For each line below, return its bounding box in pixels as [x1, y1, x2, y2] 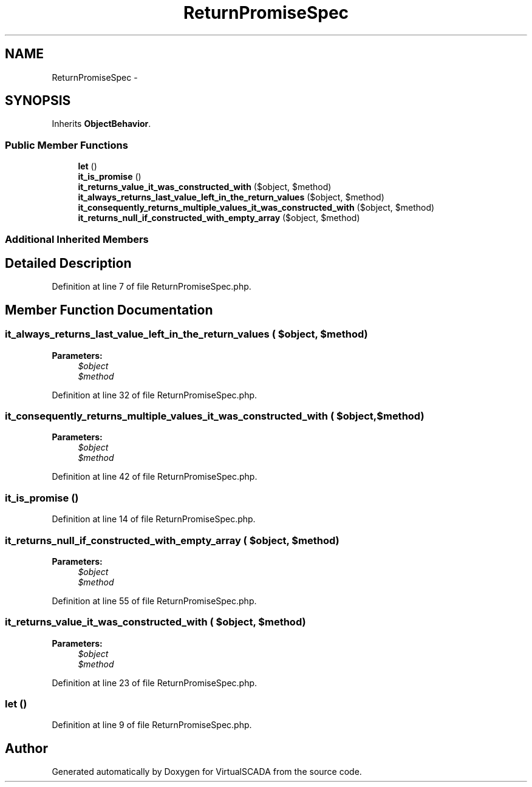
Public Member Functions [5, 138, 128, 151]
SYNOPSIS [5, 93, 71, 109]
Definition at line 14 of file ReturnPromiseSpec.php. [52, 514, 256, 525]
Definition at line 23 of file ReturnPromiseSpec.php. [52, 677, 257, 688]
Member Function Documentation [5, 302, 213, 318]
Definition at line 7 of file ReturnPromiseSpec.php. [52, 281, 251, 292]
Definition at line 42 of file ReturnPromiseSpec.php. [52, 471, 257, 482]
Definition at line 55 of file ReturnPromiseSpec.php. [52, 595, 257, 606]
